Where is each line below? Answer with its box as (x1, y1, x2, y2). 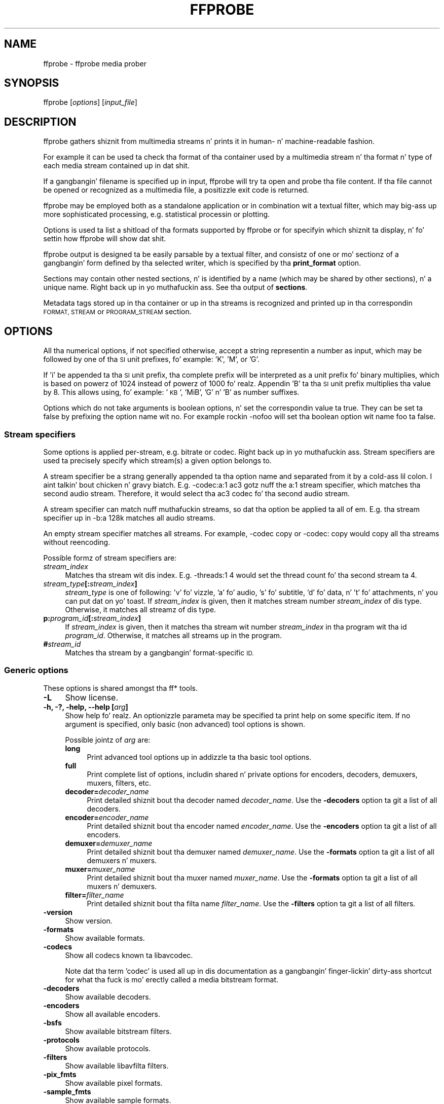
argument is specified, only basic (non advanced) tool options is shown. (65, 719, 306, 728)
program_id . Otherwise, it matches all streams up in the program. (65, 631, 282, 640)
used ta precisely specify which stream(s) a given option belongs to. (43, 456, 272, 465)
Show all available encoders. (65, 1009, 161, 1018)
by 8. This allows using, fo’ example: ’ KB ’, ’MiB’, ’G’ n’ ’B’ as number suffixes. (43, 388, 300, 397)
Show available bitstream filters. (65, 1026, 172, 1036)
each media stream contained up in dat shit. (43, 161, 190, 170)
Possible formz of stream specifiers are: (43, 553, 177, 562)
